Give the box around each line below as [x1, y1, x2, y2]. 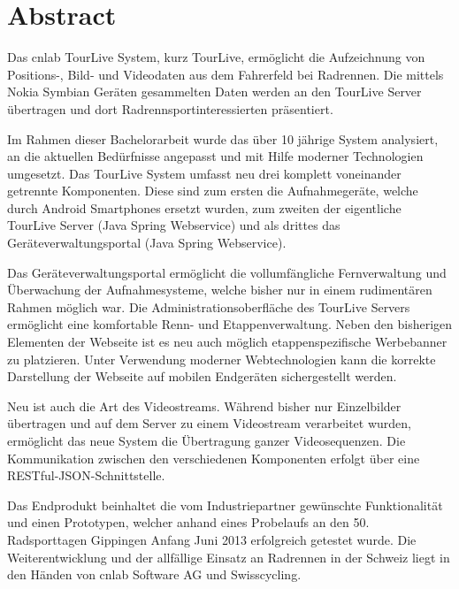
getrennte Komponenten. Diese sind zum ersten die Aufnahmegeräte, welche [7, 181, 418, 200]
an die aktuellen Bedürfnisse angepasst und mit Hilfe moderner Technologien [7, 147, 424, 165]
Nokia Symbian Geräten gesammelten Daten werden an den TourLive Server [7, 82, 422, 101]
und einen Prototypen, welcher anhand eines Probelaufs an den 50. [7, 513, 370, 532]
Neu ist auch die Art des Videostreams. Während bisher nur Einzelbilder [7, 396, 402, 415]
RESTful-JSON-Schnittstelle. [7, 466, 165, 485]
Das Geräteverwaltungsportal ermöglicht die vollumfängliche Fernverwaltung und [7, 263, 447, 281]
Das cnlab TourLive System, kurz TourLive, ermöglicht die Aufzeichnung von [7, 48, 425, 66]
